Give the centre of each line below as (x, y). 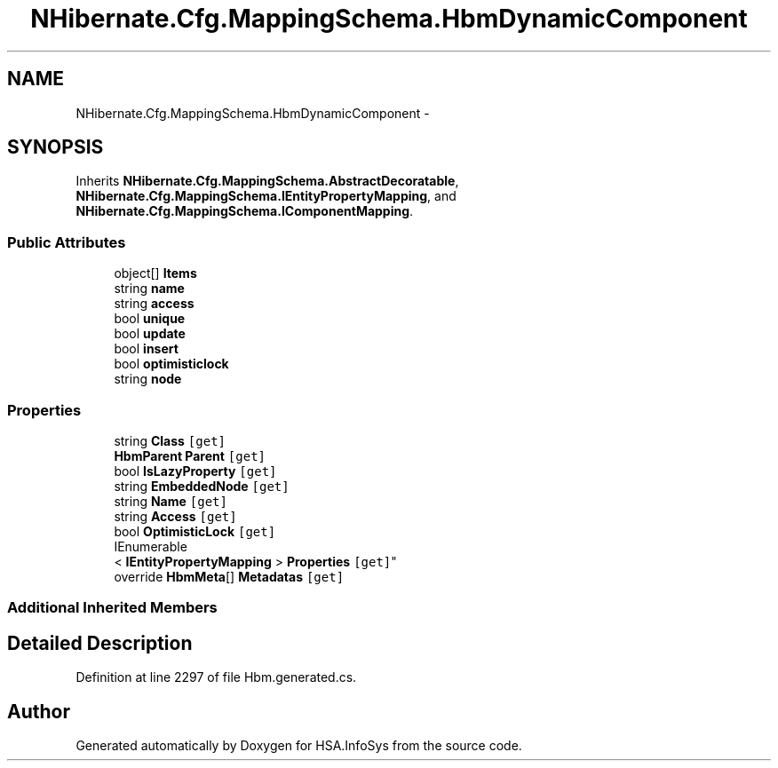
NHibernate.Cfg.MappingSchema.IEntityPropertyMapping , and (266, 196)
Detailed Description (100, 643)
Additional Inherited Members (112, 608)
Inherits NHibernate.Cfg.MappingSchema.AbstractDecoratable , (267, 181)
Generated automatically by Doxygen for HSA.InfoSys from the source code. (299, 745)
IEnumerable (151, 546)
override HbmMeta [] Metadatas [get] (229, 576)
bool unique (150, 319)
